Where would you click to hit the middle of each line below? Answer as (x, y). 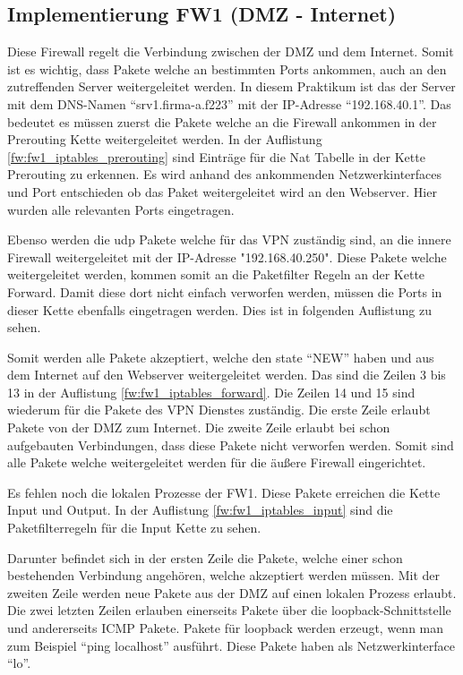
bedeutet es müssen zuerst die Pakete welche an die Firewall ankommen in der (222, 121)
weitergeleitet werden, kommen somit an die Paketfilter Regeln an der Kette (216, 274)
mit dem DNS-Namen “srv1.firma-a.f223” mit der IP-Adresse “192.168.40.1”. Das (229, 103)
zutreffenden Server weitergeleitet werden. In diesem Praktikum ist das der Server (231, 86)
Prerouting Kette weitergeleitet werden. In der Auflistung (165, 139)
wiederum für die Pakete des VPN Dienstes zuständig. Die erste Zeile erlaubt (219, 410)
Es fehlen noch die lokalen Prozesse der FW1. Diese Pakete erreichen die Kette (224, 492)
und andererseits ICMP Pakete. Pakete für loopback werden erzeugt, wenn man (226, 628)
